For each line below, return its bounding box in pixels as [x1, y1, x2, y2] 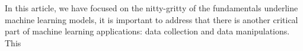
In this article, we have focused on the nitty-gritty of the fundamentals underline [5, 2, 298, 14]
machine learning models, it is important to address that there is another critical [5, 13, 298, 26]
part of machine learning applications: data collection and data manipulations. [5, 25, 290, 37]
